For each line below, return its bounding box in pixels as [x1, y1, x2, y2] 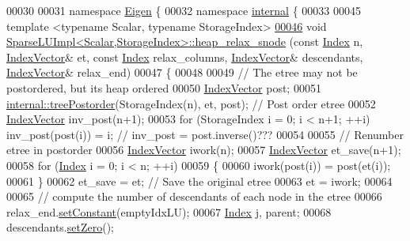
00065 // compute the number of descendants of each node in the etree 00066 [6, 188, 382, 205]
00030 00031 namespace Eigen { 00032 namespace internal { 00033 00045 [6, 2, 362, 18]
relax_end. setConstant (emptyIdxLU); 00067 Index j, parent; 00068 [6, 203, 332, 220]
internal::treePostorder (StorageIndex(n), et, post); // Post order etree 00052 [6, 95, 376, 111]
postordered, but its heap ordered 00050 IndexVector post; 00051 [6, 79, 321, 96]
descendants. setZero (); [6, 219, 114, 235]
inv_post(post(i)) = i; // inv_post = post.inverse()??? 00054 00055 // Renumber [6, 126, 404, 142]
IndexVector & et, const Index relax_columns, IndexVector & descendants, [6, 48, 363, 65]
